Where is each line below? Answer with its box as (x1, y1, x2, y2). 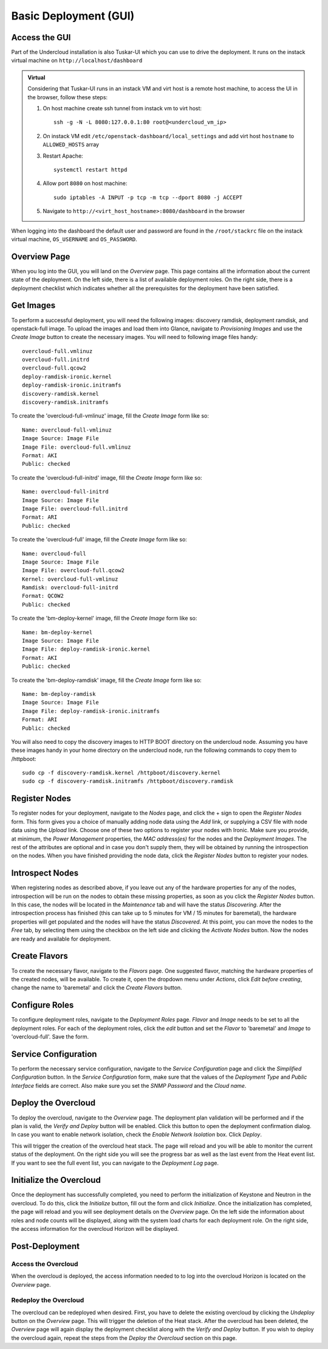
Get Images (11, 300, 56, 310)
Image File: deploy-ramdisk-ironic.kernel (22, 646, 151, 653)
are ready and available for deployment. (11, 935, 111, 942)
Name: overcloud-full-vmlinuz (22, 426, 112, 433)
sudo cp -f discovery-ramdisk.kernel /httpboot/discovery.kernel (22, 769, 221, 776)
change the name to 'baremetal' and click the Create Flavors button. (11, 984, 182, 992)
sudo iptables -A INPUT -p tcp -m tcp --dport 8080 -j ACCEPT (53, 194, 243, 201)
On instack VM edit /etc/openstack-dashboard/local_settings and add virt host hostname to (43, 132, 295, 139)
